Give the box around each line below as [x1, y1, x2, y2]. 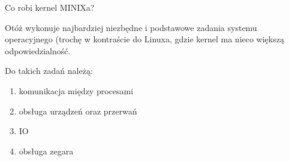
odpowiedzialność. [5, 44, 71, 57]
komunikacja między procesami [19, 84, 134, 97]
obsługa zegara [19, 144, 74, 157]
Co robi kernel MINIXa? [5, 1, 95, 13]
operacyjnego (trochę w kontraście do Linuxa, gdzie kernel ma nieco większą [5, 33, 284, 45]
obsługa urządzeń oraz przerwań [19, 104, 137, 117]
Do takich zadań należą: [5, 64, 93, 77]
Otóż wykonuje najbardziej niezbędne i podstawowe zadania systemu [5, 21, 257, 33]
